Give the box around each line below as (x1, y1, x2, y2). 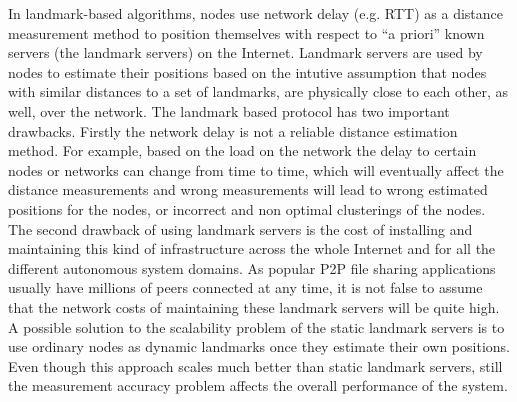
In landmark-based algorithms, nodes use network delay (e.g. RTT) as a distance (8, 3, 504, 23)
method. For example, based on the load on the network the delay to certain (8, 140, 477, 161)
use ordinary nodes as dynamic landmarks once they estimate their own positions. (8, 336, 510, 357)
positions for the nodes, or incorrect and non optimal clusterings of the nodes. (8, 198, 486, 219)
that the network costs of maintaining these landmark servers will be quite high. (8, 296, 500, 317)
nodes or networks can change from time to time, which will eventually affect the (8, 159, 504, 180)
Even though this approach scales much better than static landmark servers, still (8, 355, 503, 376)
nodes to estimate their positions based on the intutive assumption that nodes (8, 61, 487, 82)
